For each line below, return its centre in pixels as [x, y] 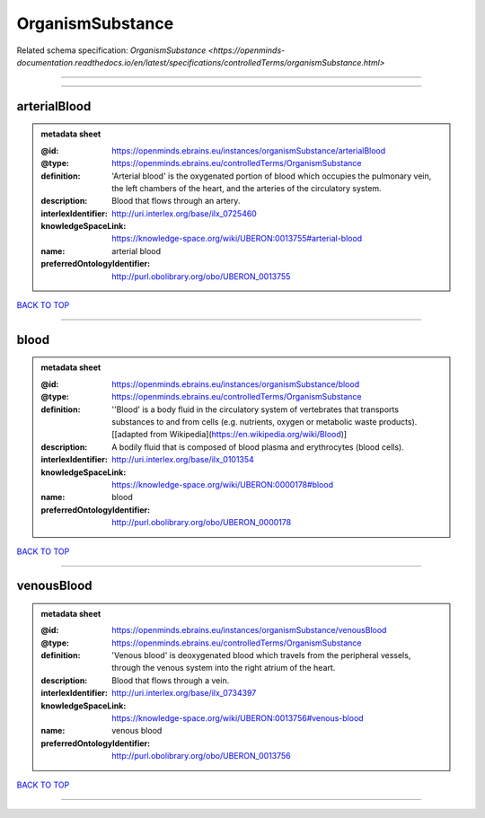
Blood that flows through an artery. [176, 201]
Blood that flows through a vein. [171, 680]
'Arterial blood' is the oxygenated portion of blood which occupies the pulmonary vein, [272, 176]
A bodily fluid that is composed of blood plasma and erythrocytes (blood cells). [258, 447]
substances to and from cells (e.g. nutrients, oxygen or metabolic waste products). [265, 422]
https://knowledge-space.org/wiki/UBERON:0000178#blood [223, 484]
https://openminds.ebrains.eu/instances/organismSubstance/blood [235, 384]
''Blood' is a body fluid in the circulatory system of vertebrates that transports [256, 409]
